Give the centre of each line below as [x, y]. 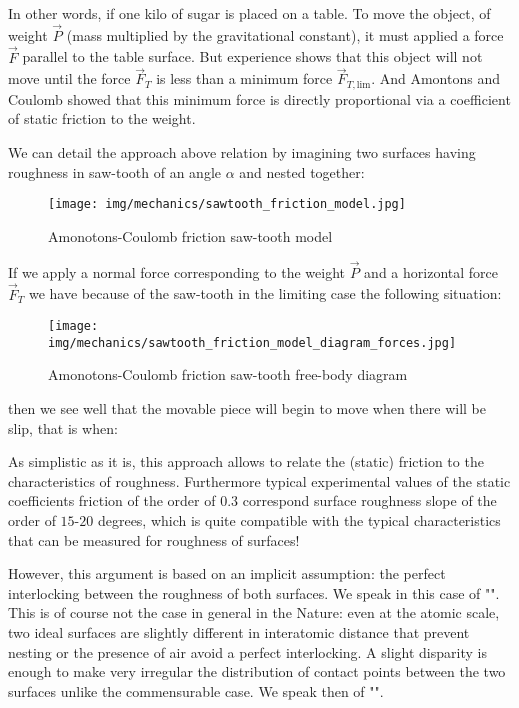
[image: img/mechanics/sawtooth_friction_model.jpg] [227, 204]
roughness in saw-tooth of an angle [114, 171]
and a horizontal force [431, 271]
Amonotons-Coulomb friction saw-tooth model [190, 235]
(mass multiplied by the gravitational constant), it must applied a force [285, 34]
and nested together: [302, 171]
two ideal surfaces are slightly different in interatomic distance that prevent [239, 631]
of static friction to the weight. [102, 118]
